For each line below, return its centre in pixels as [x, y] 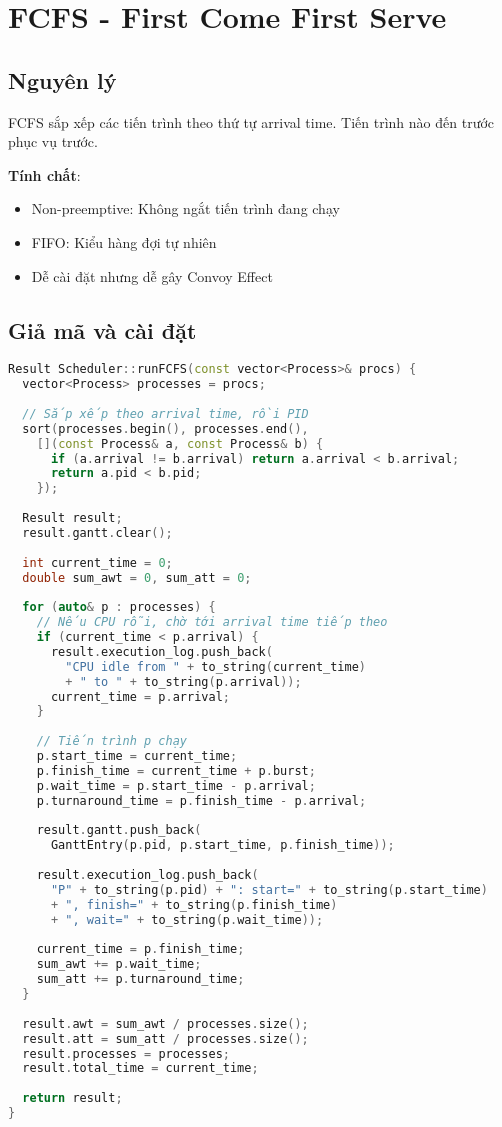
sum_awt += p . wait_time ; [119, 964]
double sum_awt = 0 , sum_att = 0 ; [137, 577]
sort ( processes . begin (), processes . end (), [165, 428]
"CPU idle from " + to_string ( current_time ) [216, 666]
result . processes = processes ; [126, 1053]
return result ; [72, 1098]
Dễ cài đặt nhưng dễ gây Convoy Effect [152, 275]
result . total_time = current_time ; [140, 1068]
